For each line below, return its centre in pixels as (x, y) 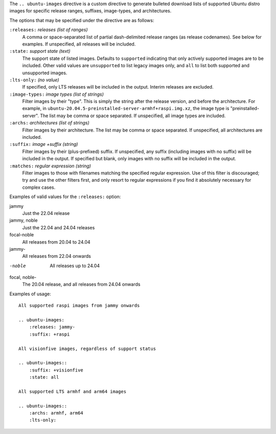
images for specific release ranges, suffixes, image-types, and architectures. (90, 11)
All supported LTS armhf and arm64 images (73, 391)
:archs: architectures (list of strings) (49, 123)
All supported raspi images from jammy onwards (79, 306)
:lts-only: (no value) (34, 80)
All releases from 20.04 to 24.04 (56, 242)
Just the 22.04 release (46, 213)
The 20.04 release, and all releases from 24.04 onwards (81, 285)
